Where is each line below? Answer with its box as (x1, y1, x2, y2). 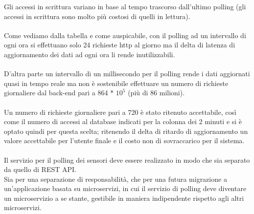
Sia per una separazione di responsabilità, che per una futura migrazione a (4, 173, 227, 184)
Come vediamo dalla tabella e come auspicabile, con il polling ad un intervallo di (4, 30, 246, 40)
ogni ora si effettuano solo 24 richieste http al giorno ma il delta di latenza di (4, 40, 235, 50)
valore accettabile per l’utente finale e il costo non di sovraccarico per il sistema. (4, 135, 245, 146)
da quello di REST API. (4, 164, 76, 174)
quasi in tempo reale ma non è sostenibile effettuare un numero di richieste (4, 78, 229, 88)
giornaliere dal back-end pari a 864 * (4, 87, 114, 98)
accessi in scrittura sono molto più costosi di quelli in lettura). (4, 11, 190, 21)
